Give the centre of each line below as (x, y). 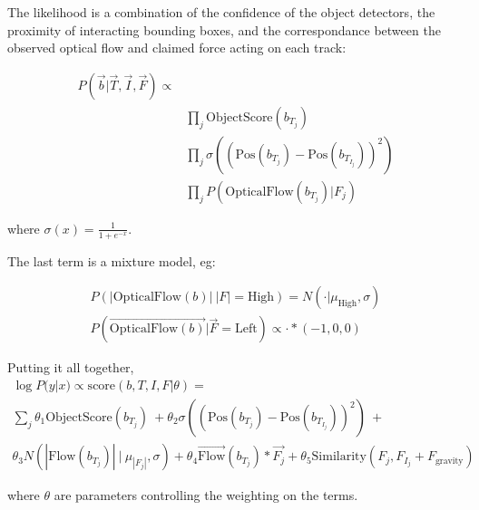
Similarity (339, 457)
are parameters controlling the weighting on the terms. (206, 495)
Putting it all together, (71, 367)
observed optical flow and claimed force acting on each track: (177, 48)
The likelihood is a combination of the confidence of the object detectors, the (221, 12)
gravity (449, 461)
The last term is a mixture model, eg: (112, 260)
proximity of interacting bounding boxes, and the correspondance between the (224, 29)
